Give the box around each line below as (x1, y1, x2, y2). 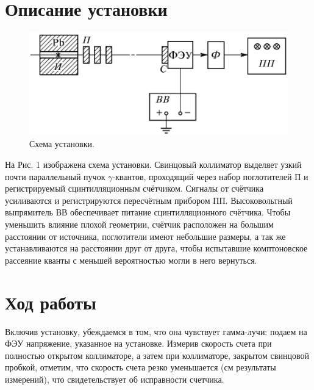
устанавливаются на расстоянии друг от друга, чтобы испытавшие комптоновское (5, 242, 308, 255)
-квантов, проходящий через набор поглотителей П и (112, 170, 309, 182)
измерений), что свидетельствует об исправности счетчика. (5, 372, 224, 385)
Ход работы (5, 289, 96, 314)
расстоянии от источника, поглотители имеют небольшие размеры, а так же (5, 229, 286, 242)
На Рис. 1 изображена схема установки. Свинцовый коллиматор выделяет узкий (5, 158, 302, 171)
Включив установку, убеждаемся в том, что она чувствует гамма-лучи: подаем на (5, 325, 307, 338)
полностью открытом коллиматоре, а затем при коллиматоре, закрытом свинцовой (5, 348, 309, 361)
